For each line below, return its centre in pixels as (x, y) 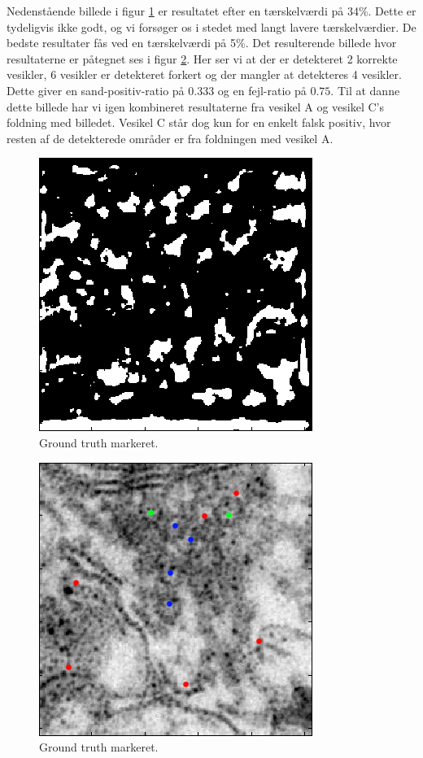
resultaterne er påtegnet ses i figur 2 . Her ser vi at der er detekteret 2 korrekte (202, 58)
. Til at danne (365, 90)
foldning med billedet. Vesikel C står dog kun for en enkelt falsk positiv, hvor (199, 122)
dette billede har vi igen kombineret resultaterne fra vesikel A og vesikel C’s (196, 106)
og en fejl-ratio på (262, 90)
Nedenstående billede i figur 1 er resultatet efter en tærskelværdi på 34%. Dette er (211, 11)
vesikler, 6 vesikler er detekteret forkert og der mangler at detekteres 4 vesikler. (204, 74)
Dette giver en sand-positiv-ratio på (96, 90)
